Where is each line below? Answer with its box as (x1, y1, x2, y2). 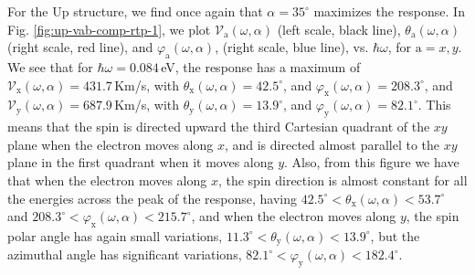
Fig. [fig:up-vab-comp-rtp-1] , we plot (7, 19, 211, 38)
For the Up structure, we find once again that (7, 2, 263, 20)
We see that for (7, 57, 93, 76)
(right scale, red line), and (7, 37, 153, 57)
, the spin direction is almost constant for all (217, 170, 468, 189)
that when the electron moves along (7, 170, 207, 189)
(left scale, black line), (277, 19, 401, 38)
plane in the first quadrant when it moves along (7, 153, 274, 172)
